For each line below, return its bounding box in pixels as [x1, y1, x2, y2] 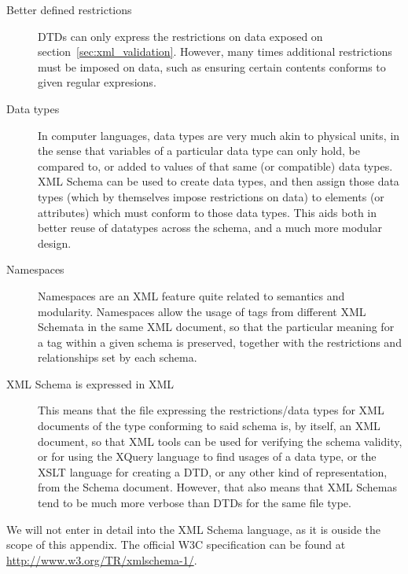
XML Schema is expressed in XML [6, 375, 174, 392]
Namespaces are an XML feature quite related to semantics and [38, 287, 345, 304]
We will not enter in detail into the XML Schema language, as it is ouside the [6, 521, 381, 537]
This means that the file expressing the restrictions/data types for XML [38, 402, 384, 418]
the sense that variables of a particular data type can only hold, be [38, 142, 360, 159]
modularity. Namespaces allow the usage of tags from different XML [38, 303, 366, 319]
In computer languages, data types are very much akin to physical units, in [38, 127, 400, 143]
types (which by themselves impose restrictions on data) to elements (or [38, 188, 384, 204]
